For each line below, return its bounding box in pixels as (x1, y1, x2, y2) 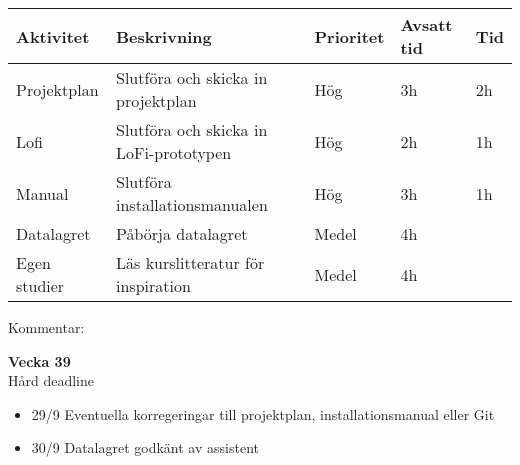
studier (16, 274, 65, 297)
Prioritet (314, 24, 385, 48)
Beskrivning (116, 24, 212, 48)
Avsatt (400, 13, 453, 36)
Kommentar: (8, 317, 85, 337)
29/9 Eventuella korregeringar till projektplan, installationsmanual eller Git (31, 403, 495, 424)
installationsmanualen (116, 193, 268, 216)
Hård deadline (8, 370, 95, 391)
